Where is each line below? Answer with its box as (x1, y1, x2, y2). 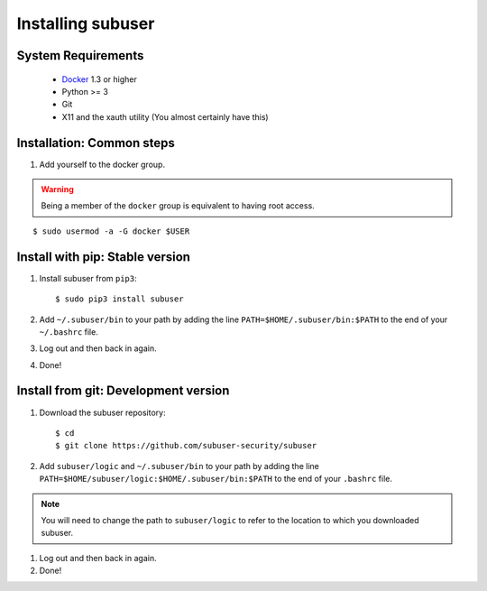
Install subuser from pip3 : (39, 272, 137, 283)
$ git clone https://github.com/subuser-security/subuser (55, 440, 317, 451)
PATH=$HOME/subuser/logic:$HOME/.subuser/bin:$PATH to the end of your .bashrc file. (39, 474, 392, 485)
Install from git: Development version (16, 383, 230, 399)
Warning (41, 184, 74, 195)
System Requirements (16, 48, 144, 63)
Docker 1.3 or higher (61, 73, 137, 85)
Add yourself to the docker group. (39, 159, 166, 170)
